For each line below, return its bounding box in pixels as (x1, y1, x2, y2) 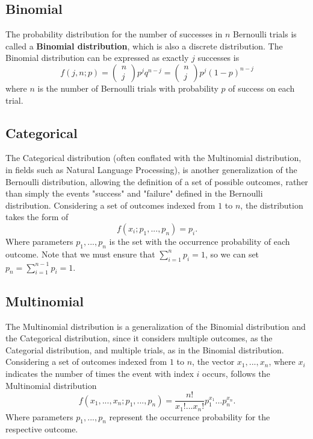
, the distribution (240, 198, 303, 211)
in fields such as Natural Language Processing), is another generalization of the (5, 163, 297, 175)
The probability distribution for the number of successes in (5, 28, 223, 40)
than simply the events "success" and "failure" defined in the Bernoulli (5, 187, 263, 200)
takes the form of (5, 210, 69, 223)
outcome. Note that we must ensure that (5, 247, 155, 260)
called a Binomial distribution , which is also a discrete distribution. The (5, 39, 283, 52)
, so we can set (205, 247, 259, 260)
